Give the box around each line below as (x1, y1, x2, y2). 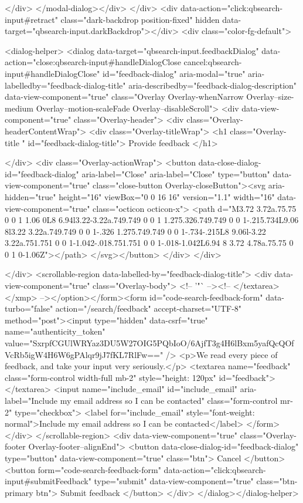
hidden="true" (5, 190, 56, 202)
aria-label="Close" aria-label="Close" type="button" (81, 167, 270, 180)
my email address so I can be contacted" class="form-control (60, 394, 278, 406)
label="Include (5, 394, 58, 406)
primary (5, 486, 33, 498)
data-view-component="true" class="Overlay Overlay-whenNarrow (5, 90, 244, 103)
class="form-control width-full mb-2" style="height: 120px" (5, 371, 216, 383)
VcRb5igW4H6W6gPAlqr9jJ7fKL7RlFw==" (5, 348, 164, 360)
